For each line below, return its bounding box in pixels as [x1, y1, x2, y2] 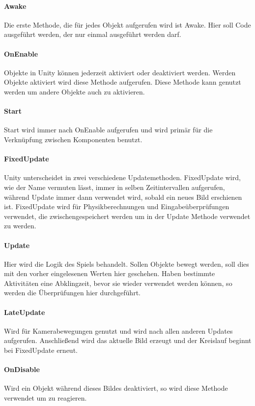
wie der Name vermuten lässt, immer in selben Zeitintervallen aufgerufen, [4, 182, 225, 192]
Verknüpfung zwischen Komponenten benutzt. [4, 134, 142, 144]
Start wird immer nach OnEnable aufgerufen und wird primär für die [4, 125, 213, 135]
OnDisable [4, 364, 40, 375]
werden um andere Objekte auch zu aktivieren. [4, 86, 145, 96]
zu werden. [4, 220, 36, 231]
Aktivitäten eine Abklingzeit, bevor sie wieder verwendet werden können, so [4, 278, 232, 288]
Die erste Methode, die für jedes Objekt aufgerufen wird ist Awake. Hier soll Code [4, 19, 251, 30]
